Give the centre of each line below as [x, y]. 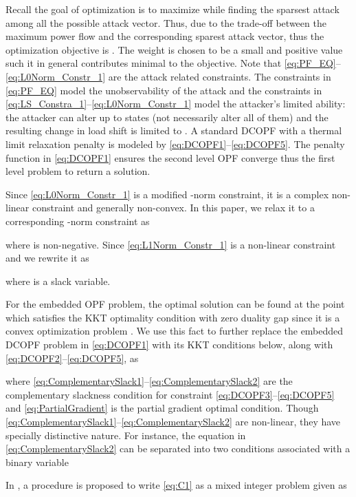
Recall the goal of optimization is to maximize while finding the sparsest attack [173, 9]
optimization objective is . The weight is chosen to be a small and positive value [174, 49]
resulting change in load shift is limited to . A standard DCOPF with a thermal [174, 130]
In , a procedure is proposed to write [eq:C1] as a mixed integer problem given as [176, 485]
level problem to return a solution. [78, 171]
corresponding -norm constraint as [78, 221]
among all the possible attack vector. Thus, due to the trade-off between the [166, 22]
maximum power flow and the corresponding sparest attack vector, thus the [165, 36]
